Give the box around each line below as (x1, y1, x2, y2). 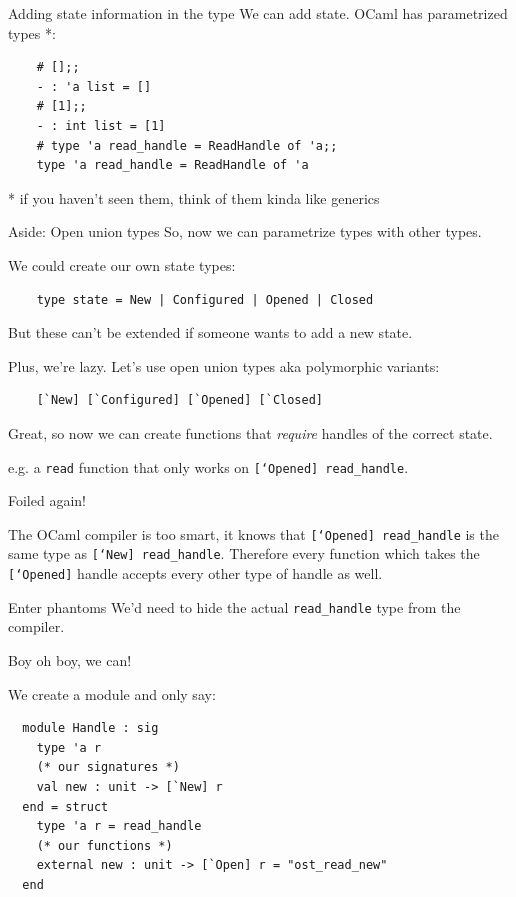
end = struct (22, 799, 109, 814)
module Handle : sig (22, 721, 159, 736)
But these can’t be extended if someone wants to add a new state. (8, 322, 413, 343)
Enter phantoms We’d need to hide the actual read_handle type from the (8, 596, 461, 617)
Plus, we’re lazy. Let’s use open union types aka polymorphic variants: (8, 355, 440, 376)
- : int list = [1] (36, 118, 166, 133)
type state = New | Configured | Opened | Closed (36, 292, 374, 307)
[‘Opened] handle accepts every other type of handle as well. (8, 563, 383, 584)
